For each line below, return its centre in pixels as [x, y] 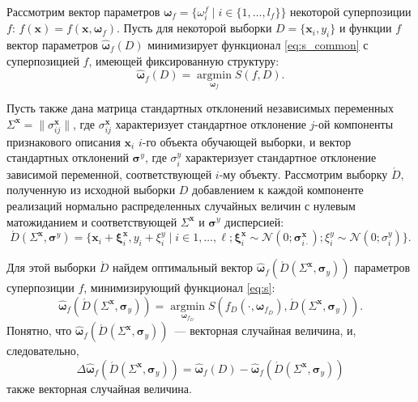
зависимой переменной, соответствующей [109, 173]
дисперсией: [254, 221]
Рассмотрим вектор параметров [83, 11]
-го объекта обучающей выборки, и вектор [247, 141]
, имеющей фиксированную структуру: [184, 60]
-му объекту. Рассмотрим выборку [303, 173]
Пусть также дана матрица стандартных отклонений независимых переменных [200, 107]
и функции [365, 28]
